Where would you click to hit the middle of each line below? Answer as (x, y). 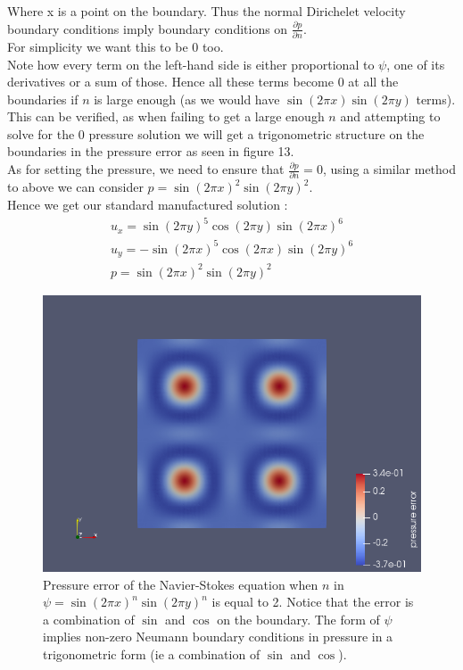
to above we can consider (75, 187)
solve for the (41, 133)
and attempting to (390, 116)
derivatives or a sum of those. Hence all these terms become (170, 82)
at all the (373, 82)
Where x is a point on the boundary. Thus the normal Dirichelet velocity (207, 11)
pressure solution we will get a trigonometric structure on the (256, 133)
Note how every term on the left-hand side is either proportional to (191, 64)
